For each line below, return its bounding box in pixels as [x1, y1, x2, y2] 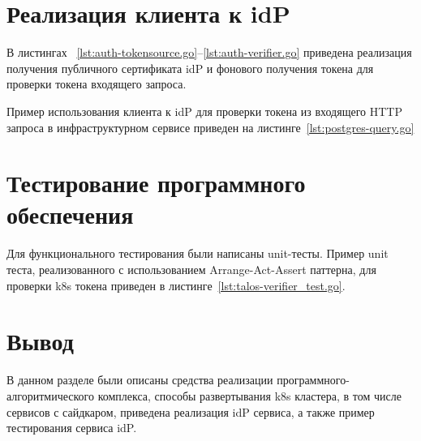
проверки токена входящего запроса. [6, 75, 187, 92]
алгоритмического [6, 387, 94, 404]
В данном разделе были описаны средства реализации [6, 371, 273, 388]
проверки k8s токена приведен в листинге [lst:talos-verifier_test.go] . [6, 276, 346, 293]
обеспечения [6, 198, 134, 231]
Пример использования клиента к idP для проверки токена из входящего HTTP [6, 102, 402, 119]
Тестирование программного [6, 166, 306, 199]
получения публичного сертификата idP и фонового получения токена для [6, 59, 374, 76]
